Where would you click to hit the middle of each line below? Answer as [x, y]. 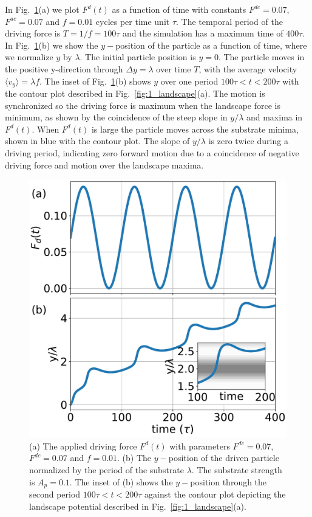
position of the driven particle [224, 458]
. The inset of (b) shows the [121, 481]
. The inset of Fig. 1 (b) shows [95, 81]
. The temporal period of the [229, 21]
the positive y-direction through [64, 68]
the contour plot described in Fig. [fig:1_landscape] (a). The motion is [135, 93]
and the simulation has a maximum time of [203, 33]
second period [55, 494]
